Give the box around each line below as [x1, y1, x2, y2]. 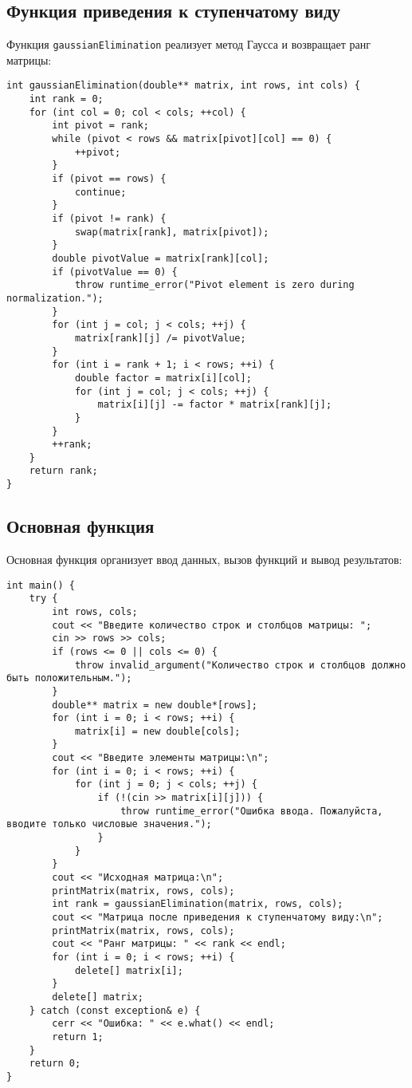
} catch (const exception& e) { [29, 1004, 201, 1016]
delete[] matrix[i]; [74, 964, 183, 976]
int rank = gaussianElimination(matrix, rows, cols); [52, 898, 343, 910]
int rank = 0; [29, 93, 104, 105]
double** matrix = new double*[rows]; [52, 699, 257, 711]
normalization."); [6, 292, 104, 304]
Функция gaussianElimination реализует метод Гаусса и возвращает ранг [6, 36, 371, 53]
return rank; [29, 465, 98, 477]
